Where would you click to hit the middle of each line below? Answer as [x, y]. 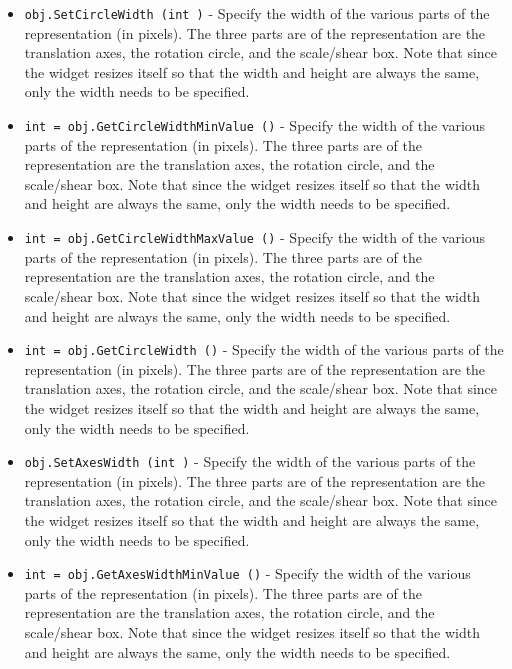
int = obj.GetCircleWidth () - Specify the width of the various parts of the [264, 349]
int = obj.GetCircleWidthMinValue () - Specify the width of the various [255, 125]
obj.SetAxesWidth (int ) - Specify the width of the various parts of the [250, 461]
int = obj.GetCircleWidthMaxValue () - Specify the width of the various [255, 237]
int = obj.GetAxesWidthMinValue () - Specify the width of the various [247, 573]
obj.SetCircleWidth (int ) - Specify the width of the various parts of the [257, 13]
